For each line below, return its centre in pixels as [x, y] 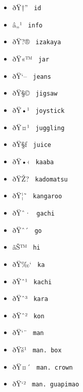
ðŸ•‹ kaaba [33, 161]
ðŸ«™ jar [31, 58]
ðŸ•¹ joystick [38, 110]
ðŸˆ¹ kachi [32, 281]
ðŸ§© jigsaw [35, 93]
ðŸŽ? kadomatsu [40, 178]
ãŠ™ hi [26, 247]
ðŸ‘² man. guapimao [46, 384]
